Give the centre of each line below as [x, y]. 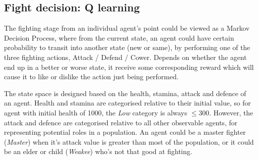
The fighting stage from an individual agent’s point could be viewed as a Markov [127, 28]
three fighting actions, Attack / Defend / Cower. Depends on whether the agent [126, 57]
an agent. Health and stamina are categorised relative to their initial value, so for [128, 103]
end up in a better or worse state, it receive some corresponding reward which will [129, 67]
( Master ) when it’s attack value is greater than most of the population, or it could [129, 141]
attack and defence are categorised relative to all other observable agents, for [121, 122]
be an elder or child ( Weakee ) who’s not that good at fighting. [98, 151]
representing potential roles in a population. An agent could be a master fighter [125, 132]
